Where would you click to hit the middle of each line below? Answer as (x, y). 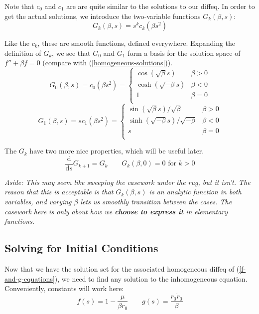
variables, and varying (38, 202)
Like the (17, 43)
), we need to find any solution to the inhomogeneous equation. (151, 278)
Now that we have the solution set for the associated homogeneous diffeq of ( (122, 269)
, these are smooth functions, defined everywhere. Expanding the (136, 43)
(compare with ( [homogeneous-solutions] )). (108, 63)
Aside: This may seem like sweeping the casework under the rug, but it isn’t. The (128, 182)
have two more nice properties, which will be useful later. (117, 151)
